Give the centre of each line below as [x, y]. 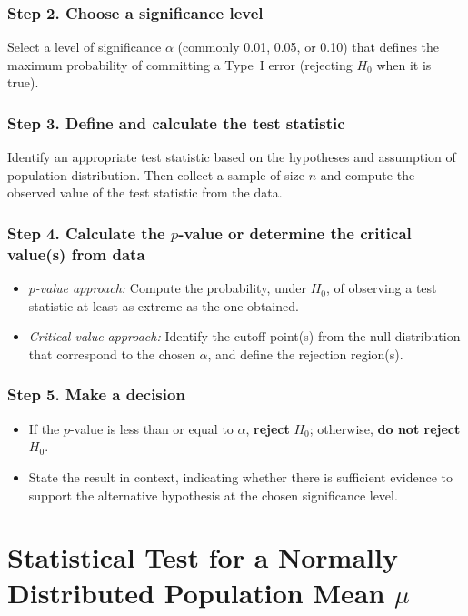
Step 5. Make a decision [96, 394]
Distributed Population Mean [196, 593]
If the [44, 428]
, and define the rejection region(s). [305, 353]
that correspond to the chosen [112, 353]
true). [23, 82]
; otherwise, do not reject [385, 428]
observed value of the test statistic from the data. [145, 192]
